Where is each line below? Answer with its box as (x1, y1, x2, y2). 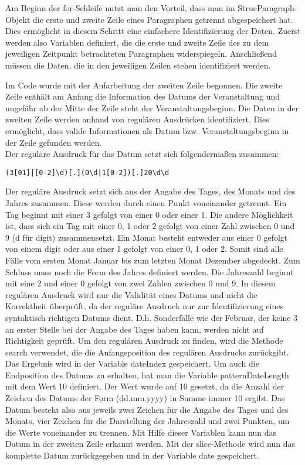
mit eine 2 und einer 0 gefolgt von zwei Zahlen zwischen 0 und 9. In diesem (5, 277, 276, 289)
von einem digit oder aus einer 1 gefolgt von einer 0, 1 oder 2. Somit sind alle (5, 242, 283, 255)
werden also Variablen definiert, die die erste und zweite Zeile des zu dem (5, 36, 269, 48)
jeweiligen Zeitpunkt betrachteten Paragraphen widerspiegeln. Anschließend (5, 47, 277, 60)
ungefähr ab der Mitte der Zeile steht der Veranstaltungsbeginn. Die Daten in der (5, 101, 299, 114)
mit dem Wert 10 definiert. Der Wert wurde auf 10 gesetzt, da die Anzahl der (5, 380, 284, 392)
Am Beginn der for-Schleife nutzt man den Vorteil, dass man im (5, 2, 235, 13)
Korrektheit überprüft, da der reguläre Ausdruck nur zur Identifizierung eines (5, 300, 283, 312)
